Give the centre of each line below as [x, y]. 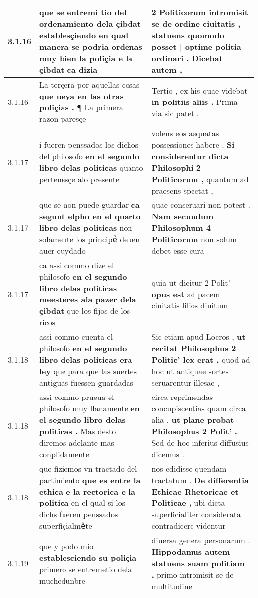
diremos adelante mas [77, 443]
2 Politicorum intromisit [200, 12]
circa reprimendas [182, 397]
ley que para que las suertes [88, 371]
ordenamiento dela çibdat [90, 24]
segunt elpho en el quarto [90, 216]
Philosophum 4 [181, 228]
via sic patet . [175, 113]
